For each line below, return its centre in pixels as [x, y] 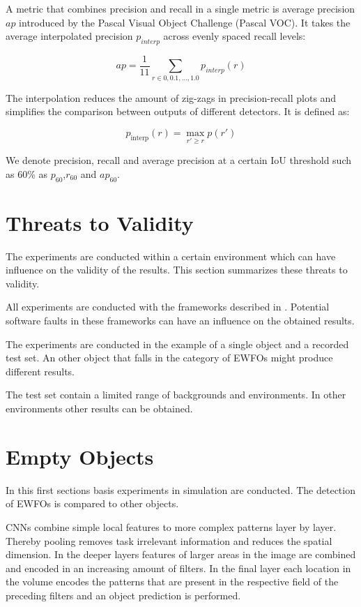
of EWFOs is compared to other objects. [92, 503]
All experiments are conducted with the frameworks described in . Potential [168, 307]
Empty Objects [80, 456]
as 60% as [27, 173]
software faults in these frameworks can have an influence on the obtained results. [180, 321]
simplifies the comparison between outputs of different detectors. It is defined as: [178, 111]
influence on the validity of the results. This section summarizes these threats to [177, 270]
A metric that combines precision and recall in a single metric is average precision [180, 8]
